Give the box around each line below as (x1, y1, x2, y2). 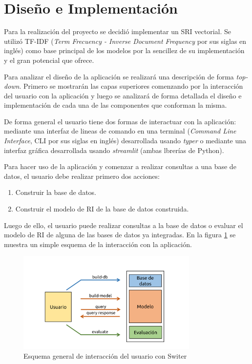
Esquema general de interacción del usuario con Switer (23, 350, 187, 361)
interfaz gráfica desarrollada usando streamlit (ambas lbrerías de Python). (4, 145, 224, 155)
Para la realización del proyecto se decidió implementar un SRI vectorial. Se (4, 26, 231, 37)
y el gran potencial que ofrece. (4, 55, 94, 65)
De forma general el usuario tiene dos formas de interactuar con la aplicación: (4, 116, 236, 126)
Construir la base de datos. (15, 187, 96, 197)
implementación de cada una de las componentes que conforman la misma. (4, 100, 227, 110)
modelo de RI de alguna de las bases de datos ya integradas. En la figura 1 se (4, 230, 236, 240)
